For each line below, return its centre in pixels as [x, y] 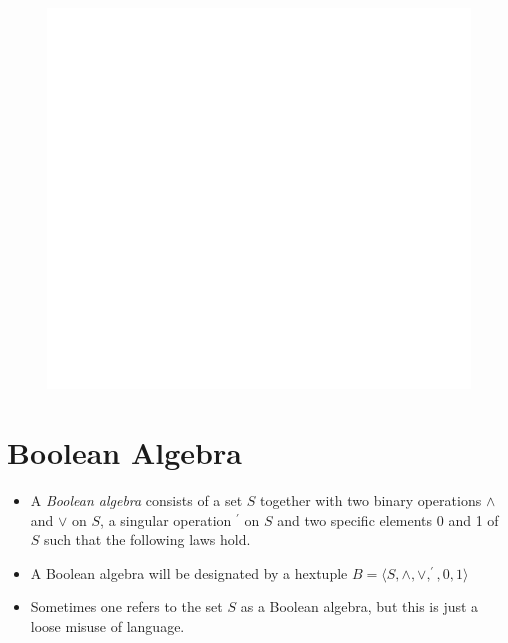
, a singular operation [166, 519]
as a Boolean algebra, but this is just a [359, 606]
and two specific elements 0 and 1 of [388, 519]
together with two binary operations [371, 500]
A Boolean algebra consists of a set [136, 500]
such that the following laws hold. [147, 539]
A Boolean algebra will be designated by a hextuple [189, 572]
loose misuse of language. [107, 626]
